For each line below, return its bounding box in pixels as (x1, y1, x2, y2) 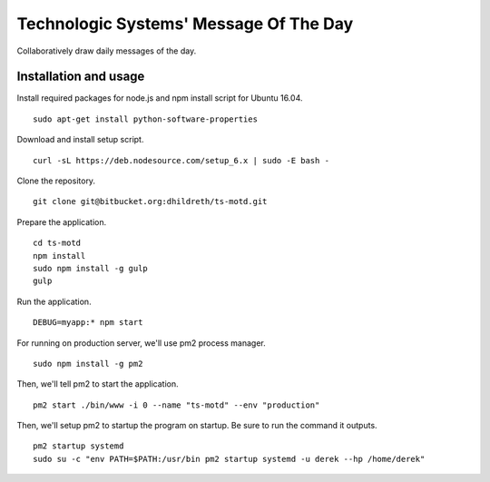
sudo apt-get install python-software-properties (33, 113, 259, 124)
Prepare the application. (16, 216, 107, 227)
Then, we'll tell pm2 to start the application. (16, 379, 179, 389)
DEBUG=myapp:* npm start (33, 318, 143, 328)
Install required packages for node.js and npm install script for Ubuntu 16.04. (16, 93, 303, 103)
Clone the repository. (16, 175, 95, 186)
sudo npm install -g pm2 (33, 359, 143, 369)
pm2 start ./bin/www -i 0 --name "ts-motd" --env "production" (33, 399, 320, 410)
